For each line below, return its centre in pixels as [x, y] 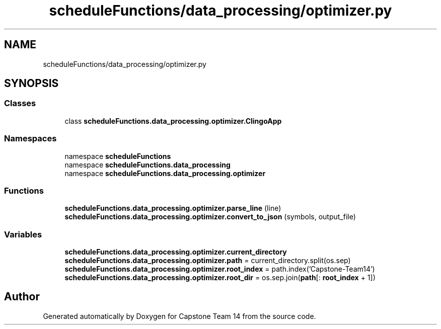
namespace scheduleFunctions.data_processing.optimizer [165, 173]
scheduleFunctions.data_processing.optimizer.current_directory [176, 252]
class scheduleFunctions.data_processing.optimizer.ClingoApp [173, 121]
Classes [20, 103]
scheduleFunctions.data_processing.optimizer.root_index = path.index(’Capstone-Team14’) [220, 269]
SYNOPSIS [31, 84]
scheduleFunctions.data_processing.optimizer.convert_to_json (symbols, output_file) [210, 217]
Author [22, 297]
